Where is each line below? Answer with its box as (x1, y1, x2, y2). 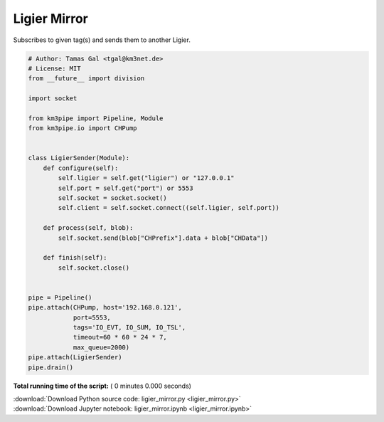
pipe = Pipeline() (28, 293, 92, 302)
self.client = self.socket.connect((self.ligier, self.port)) (58, 204, 280, 212)
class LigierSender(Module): (28, 154, 130, 162)
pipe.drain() (28, 363, 74, 371)
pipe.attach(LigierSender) (28, 353, 122, 362)
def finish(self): (43, 253, 107, 262)
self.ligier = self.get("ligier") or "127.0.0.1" (58, 174, 235, 182)
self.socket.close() (58, 263, 130, 272)
